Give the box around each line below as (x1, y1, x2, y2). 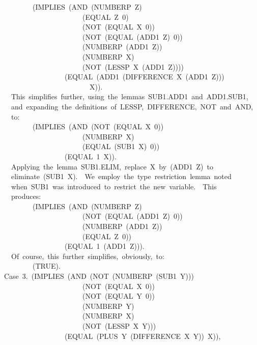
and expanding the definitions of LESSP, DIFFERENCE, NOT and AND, (11, 101, 253, 111)
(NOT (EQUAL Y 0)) (82, 291, 155, 301)
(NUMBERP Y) (82, 300, 134, 311)
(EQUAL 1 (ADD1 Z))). (64, 241, 145, 251)
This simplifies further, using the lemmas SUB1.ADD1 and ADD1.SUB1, (11, 91, 248, 102)
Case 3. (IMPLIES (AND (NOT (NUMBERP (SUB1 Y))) (4, 271, 194, 281)
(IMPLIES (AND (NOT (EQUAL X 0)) (32, 121, 164, 132)
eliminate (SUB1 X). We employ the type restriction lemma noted (11, 171, 232, 182)
